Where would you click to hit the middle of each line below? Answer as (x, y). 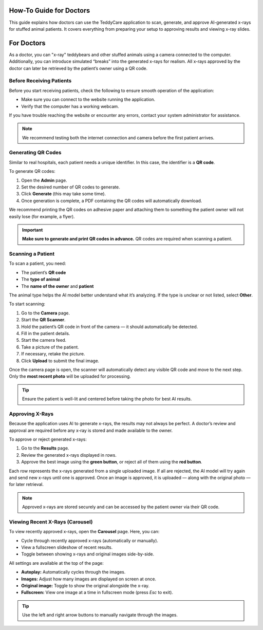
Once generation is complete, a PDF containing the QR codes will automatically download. (112, 201)
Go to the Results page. (45, 448)
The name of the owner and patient (57, 286)
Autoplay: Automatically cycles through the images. (74, 572)
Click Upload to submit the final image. (60, 361)
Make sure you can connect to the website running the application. (88, 99)
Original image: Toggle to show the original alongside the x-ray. (85, 586)
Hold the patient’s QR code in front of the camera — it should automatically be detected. (110, 327)
